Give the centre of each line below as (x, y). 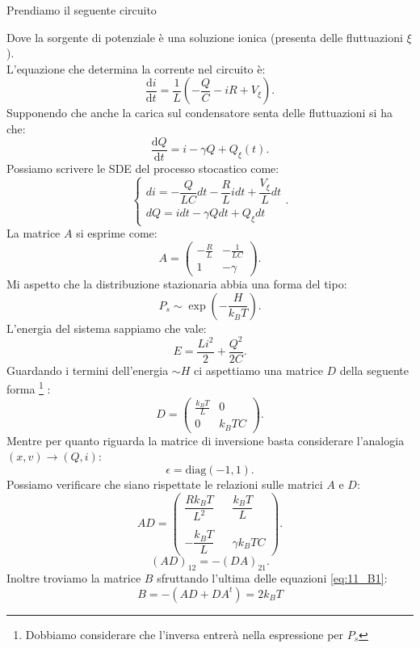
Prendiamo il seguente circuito (82, 10)
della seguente (374, 370)
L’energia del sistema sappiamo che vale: (107, 328)
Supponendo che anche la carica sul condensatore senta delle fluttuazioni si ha (199, 113)
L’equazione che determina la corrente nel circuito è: (136, 68)
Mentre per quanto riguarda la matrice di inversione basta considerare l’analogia (206, 440)
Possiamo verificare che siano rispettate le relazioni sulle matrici (165, 484)
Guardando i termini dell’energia (88, 370)
